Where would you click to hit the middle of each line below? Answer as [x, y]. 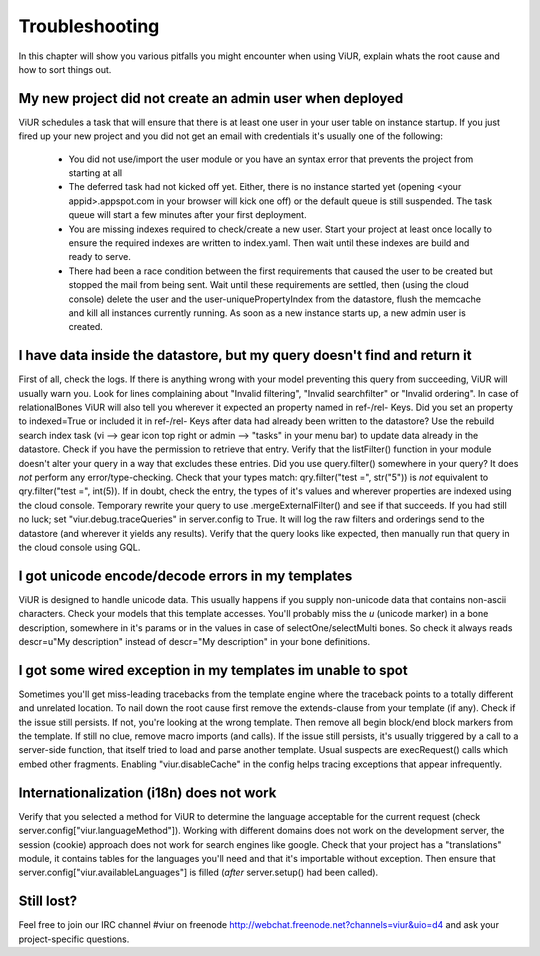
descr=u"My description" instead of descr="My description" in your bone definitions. [194, 641]
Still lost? [48, 901]
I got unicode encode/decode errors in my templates [185, 575]
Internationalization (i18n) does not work [147, 792]
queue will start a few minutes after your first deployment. [187, 215]
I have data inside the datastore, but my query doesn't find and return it [245, 355]
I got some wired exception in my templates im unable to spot [213, 670]
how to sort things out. [65, 69]
